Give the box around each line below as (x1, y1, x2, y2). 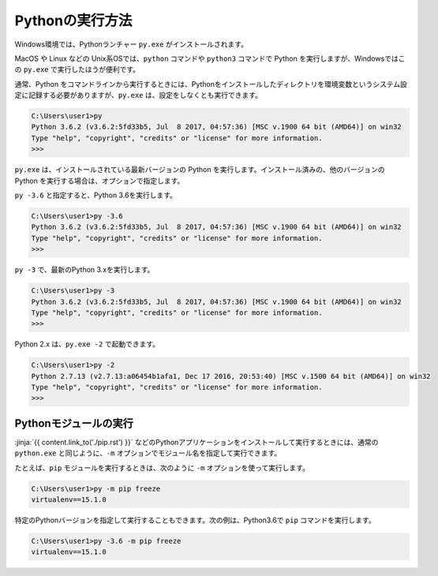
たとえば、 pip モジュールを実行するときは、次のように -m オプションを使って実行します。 (14, 462, 309, 473)
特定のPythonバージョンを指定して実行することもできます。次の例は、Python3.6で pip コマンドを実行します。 (14, 515, 376, 525)
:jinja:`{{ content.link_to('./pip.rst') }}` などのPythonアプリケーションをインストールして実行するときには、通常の (14, 437, 379, 447)
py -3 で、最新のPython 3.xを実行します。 (14, 265, 155, 275)
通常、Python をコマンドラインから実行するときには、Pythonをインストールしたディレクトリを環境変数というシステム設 (14, 79, 408, 88)
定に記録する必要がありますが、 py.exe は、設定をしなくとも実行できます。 (14, 91, 262, 100)
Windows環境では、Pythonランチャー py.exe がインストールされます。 (14, 39, 249, 49)
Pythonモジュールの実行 (14, 417, 133, 430)
